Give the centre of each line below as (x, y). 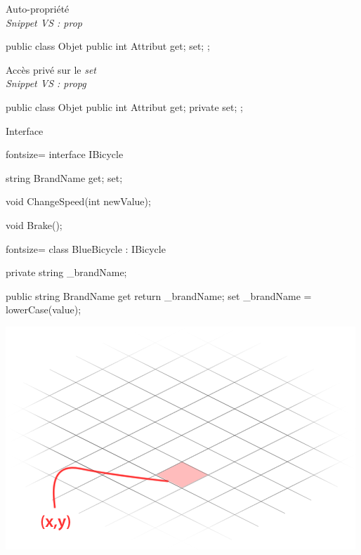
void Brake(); (34, 224)
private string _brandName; (66, 272)
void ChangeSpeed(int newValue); (78, 201)
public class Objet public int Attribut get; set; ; (108, 46)
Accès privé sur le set (51, 69)
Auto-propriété (38, 8)
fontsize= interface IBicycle (65, 154)
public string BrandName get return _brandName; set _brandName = (159, 295)
